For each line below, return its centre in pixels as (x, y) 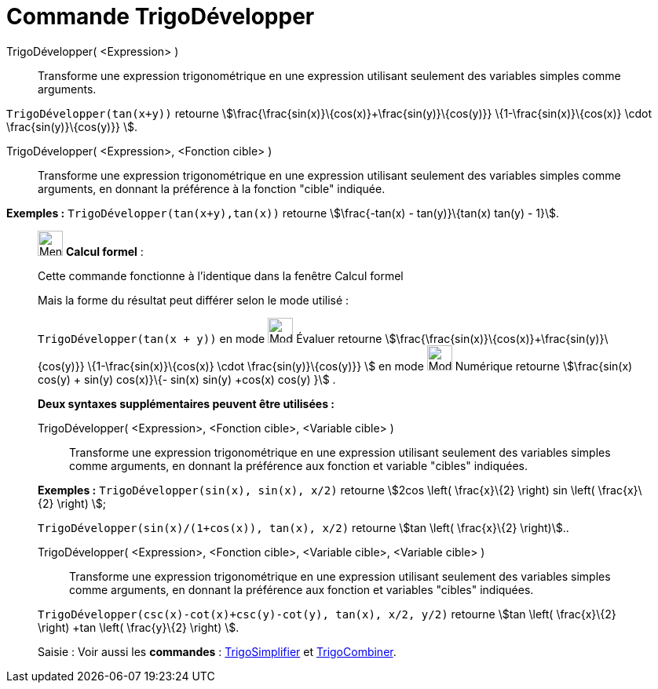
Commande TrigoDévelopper (161, 16)
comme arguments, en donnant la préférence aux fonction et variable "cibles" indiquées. (298, 465)
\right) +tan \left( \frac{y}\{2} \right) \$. (139, 627)
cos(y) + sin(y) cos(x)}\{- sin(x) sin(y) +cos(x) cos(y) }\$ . (187, 379)
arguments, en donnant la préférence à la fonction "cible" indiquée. (212, 188)
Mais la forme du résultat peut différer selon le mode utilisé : (194, 300)
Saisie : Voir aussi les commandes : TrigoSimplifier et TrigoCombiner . (217, 651)
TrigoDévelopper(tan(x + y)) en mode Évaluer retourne (210, 338)
